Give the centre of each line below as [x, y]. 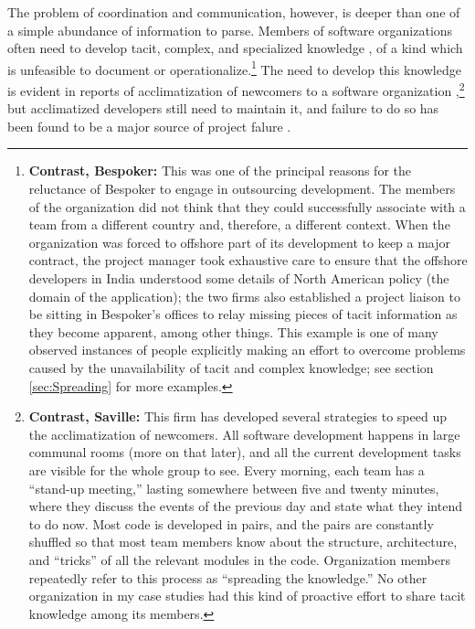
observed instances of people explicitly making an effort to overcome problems [247, 350]
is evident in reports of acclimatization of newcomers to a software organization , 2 [236, 89]
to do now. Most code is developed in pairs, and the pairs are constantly [231, 523]
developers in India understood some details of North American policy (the [239, 278]
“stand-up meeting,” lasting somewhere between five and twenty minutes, [234, 488]
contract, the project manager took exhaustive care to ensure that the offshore [248, 260]
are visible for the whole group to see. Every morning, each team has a [227, 469]
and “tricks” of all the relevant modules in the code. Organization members [239, 559]
